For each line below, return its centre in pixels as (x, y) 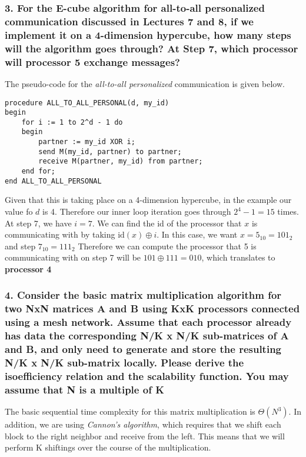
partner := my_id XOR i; (87, 142)
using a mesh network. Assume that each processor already (148, 322)
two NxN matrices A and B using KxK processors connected (152, 308)
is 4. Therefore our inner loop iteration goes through (137, 211)
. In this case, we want (197, 234)
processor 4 (28, 268)
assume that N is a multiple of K (84, 389)
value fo (19, 211)
